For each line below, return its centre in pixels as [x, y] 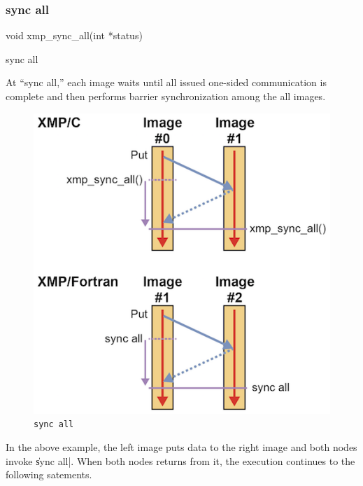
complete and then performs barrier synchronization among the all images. [166, 96]
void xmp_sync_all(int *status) [74, 35]
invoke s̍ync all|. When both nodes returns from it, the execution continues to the [180, 460]
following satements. [49, 474]
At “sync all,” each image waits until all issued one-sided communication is [166, 82]
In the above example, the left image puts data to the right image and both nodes [181, 446]
